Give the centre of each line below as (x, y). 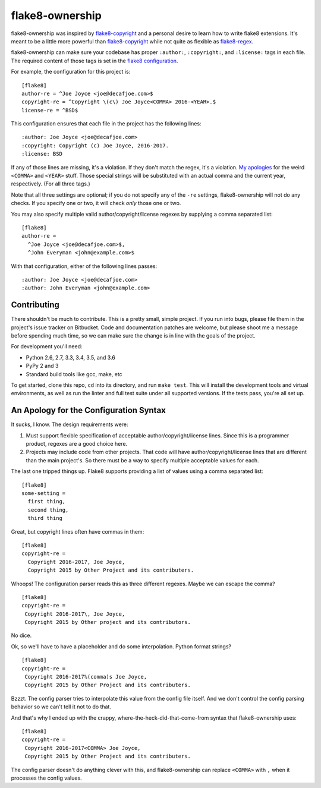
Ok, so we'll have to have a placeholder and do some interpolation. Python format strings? (121, 646)
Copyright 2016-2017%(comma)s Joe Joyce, (86, 677)
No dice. (21, 635)
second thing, (48, 510)
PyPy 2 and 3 (42, 366)
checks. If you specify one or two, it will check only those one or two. (96, 203)
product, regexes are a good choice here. (77, 444)
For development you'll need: (47, 346)
